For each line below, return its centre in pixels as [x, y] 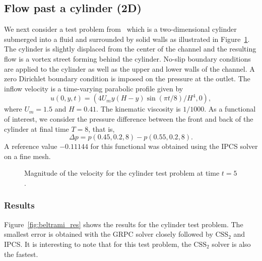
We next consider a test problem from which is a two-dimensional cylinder [120, 29]
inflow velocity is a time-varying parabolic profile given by [94, 88]
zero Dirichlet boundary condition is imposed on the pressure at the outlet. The [127, 79]
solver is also [231, 244]
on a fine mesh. [27, 156]
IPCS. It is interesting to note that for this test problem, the [98, 244]
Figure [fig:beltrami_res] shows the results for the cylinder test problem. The [124, 224]
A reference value [31, 146]
